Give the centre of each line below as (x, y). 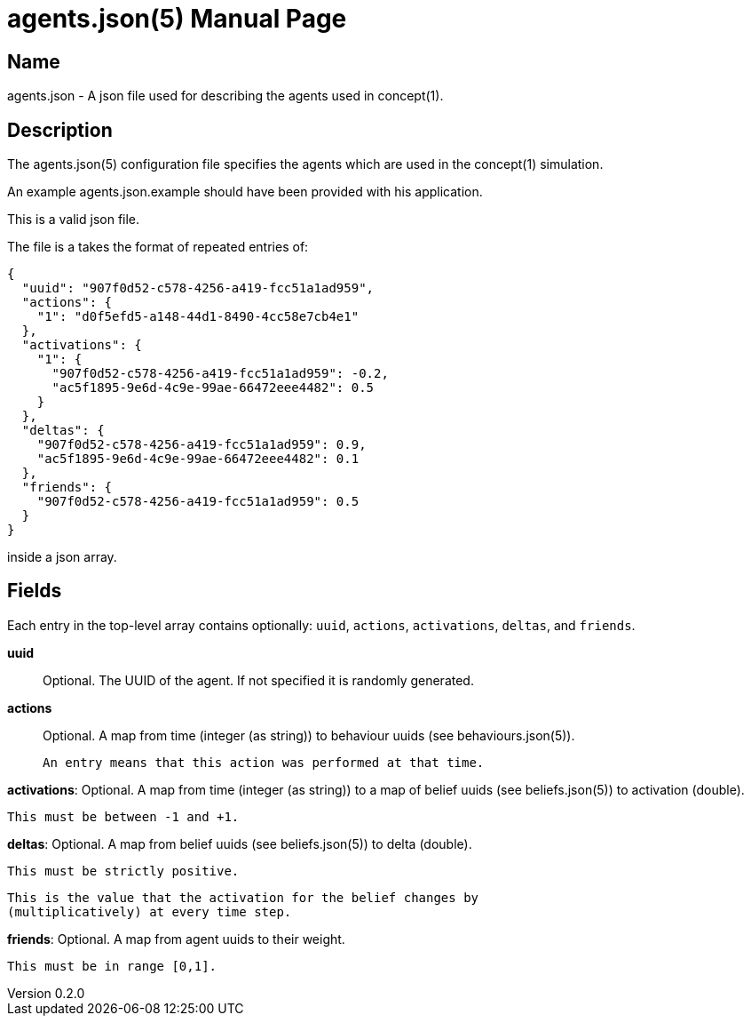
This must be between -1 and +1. (123, 816)
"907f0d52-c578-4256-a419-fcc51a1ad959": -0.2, (220, 374)
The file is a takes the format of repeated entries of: (158, 247)
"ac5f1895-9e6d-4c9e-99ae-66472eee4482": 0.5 (213, 388)
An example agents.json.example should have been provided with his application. (245, 192)
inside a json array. (62, 557)
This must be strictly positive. (123, 871)
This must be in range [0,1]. (112, 966)
